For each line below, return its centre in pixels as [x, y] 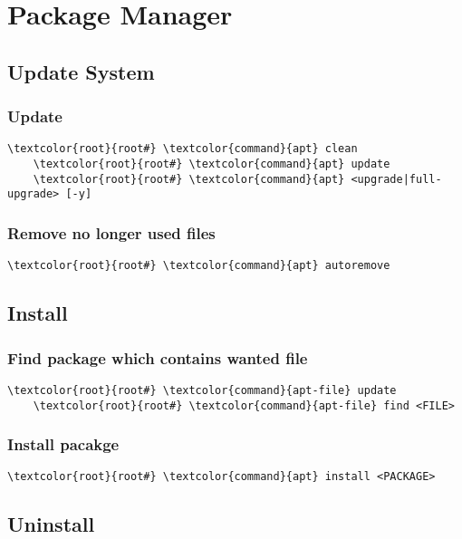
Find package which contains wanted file [158, 357]
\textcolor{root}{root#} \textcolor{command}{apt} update [212, 164]
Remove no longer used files [111, 232]
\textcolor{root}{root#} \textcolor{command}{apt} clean [183, 149]
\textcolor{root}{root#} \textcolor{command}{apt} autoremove [199, 266]
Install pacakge [63, 444]
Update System [81, 71]
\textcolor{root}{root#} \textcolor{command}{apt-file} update [202, 390]
